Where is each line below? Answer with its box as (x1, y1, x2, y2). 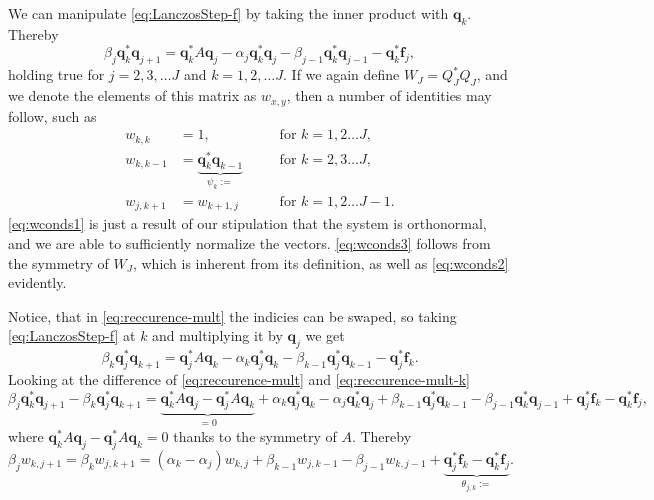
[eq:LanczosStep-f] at (8, 325, 136, 346)
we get (305, 325, 345, 346)
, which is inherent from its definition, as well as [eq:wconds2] (132, 252, 509, 273)
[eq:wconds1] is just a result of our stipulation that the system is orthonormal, (8, 213, 487, 234)
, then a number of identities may (286, 85, 492, 106)
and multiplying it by (152, 325, 283, 346)
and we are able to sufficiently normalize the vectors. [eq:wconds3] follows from (8, 232, 491, 253)
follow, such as (8, 105, 97, 126)
